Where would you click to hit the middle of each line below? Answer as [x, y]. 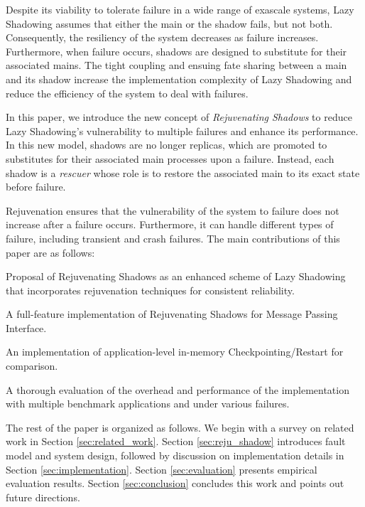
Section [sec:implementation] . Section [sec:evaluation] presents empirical [162, 469]
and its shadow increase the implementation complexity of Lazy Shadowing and [179, 79]
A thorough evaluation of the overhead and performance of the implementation [178, 389]
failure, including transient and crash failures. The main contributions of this [173, 238]
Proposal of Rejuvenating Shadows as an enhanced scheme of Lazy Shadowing [176, 276]
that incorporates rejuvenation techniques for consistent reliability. [150, 290]
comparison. [32, 366]
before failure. [36, 187]
